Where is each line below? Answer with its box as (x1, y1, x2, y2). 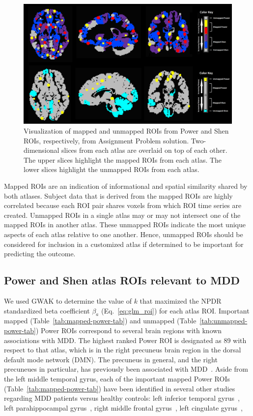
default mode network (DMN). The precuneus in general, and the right (4, 354, 218, 364)
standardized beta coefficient (4, 305, 90, 315)
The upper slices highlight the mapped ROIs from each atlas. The (24, 154, 222, 165)
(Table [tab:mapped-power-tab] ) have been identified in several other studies (4, 383, 235, 393)
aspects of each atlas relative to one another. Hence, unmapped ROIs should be (4, 229, 243, 239)
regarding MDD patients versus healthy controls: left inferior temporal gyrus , (4, 393, 240, 403)
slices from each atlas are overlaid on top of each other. (61, 145, 227, 155)
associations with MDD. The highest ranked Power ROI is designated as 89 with (4, 335, 247, 345)
